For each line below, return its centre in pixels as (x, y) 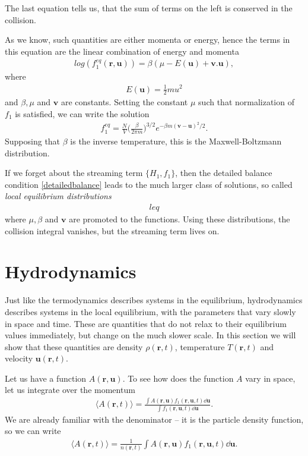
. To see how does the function (178, 378)
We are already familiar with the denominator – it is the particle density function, (154, 419)
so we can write (33, 431)
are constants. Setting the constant (124, 102)
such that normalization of (246, 102)
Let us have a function (46, 378)
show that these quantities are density (74, 346)
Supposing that (33, 141)
